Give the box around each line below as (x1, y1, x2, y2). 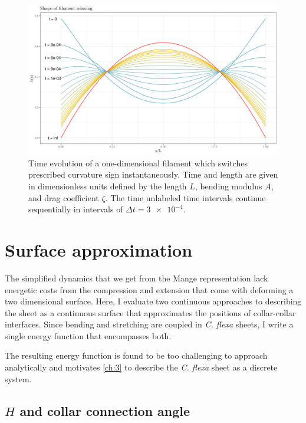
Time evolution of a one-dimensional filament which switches (28, 156, 248, 169)
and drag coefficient (28, 191, 99, 204)
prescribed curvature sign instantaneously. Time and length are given (28, 168, 278, 181)
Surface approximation (5, 237, 193, 261)
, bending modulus (195, 180, 262, 192)
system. (5, 372, 32, 385)
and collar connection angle (19, 401, 190, 419)
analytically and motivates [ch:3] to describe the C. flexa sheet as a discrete (5, 361, 278, 373)
